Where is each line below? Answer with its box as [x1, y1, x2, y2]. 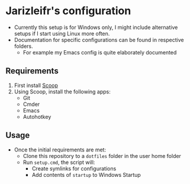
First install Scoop [14, 82, 59, 89]
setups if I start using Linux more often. [14, 30, 110, 37]
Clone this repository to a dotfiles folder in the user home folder [22, 152, 182, 159]
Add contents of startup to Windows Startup [31, 171, 141, 178]
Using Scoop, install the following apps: [14, 88, 111, 95]
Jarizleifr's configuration [5, 4, 131, 18]
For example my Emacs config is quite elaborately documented [22, 49, 177, 56]
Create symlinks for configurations [31, 164, 117, 172]
